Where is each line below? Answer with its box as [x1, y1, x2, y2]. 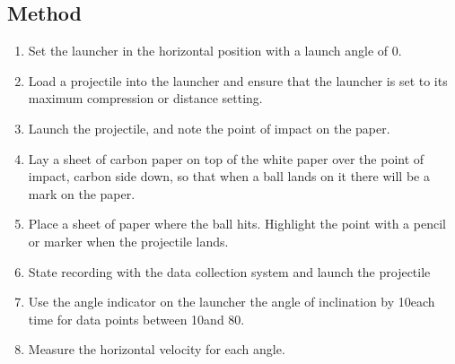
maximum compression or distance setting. [28, 89, 263, 108]
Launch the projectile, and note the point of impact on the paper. [28, 118, 390, 137]
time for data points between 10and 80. [28, 309, 245, 328]
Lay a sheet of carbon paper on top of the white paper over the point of [28, 149, 424, 168]
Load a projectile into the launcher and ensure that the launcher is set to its [28, 71, 448, 90]
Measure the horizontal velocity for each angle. [28, 340, 285, 359]
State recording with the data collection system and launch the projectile [28, 262, 431, 281]
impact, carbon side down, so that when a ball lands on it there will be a [28, 167, 430, 186]
